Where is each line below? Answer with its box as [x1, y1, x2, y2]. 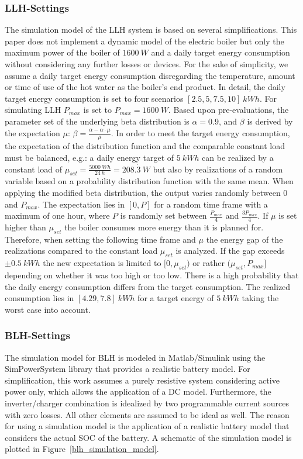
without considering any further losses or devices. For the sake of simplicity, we [5, 58, 288, 70]
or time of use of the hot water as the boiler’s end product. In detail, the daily [5, 81, 285, 93]
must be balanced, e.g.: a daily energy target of [5, 151, 174, 163]
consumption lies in [5, 292, 74, 304]
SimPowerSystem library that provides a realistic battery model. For [5, 363, 250, 375]
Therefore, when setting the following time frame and [5, 233, 196, 245]
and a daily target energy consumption [151, 46, 290, 58]
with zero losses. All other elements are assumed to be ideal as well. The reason [5, 408, 290, 420]
